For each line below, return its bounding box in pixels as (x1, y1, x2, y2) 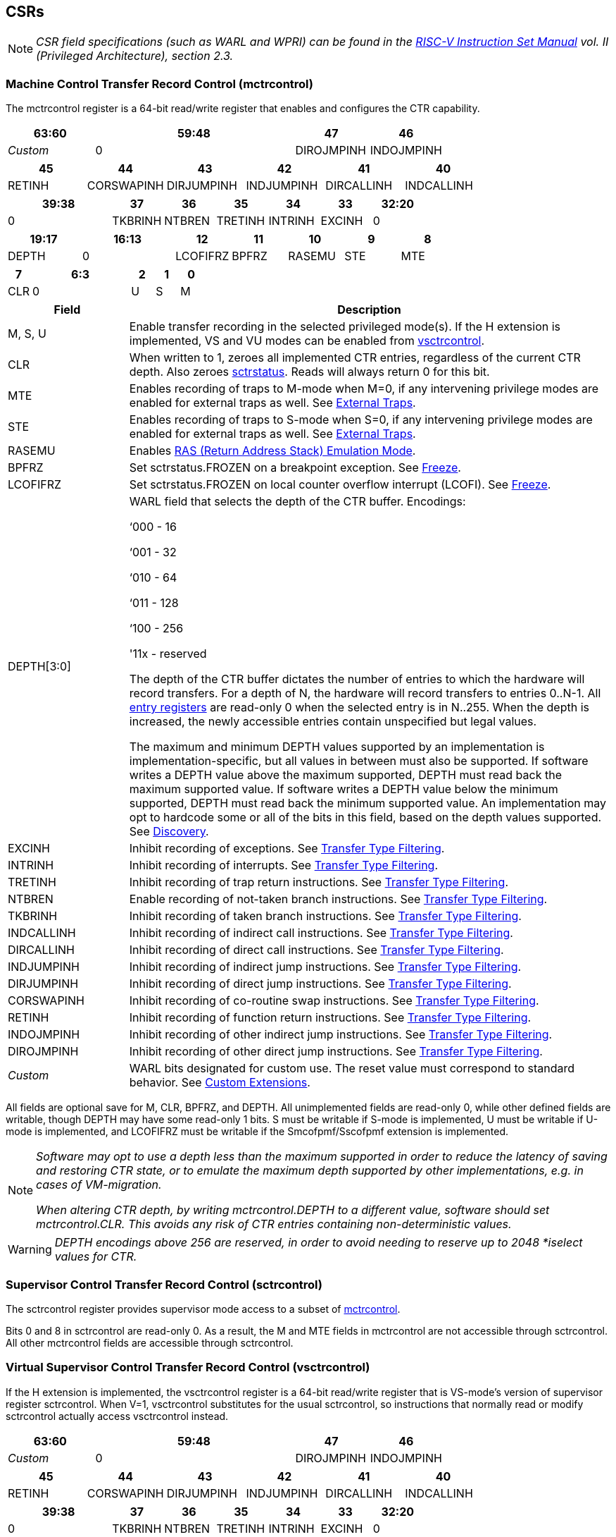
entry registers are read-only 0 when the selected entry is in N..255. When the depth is (129, 700, 589, 715)
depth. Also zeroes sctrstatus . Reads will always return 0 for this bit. (129, 365, 490, 379)
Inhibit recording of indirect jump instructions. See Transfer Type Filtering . (129, 960, 522, 974)
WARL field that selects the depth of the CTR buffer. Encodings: (129, 494, 466, 509)
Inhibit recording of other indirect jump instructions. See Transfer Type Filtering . (129, 1027, 553, 1042)
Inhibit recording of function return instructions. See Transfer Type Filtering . (129, 1010, 532, 1025)
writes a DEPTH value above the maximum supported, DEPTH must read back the (129, 768, 562, 783)
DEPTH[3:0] (8, 659, 71, 674)
